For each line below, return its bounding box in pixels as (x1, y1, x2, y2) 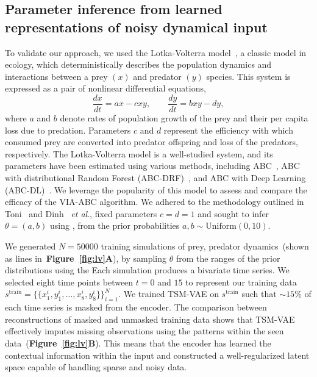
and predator (133, 70, 182, 82)
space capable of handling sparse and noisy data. (5, 361, 187, 373)
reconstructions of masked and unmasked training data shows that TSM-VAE (5, 312, 295, 325)
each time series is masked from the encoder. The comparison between (5, 301, 267, 314)
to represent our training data (185, 275, 297, 288)
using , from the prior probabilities (50, 219, 180, 232)
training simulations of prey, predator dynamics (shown (101, 239, 309, 252)
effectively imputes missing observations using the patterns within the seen (5, 325, 284, 337)
